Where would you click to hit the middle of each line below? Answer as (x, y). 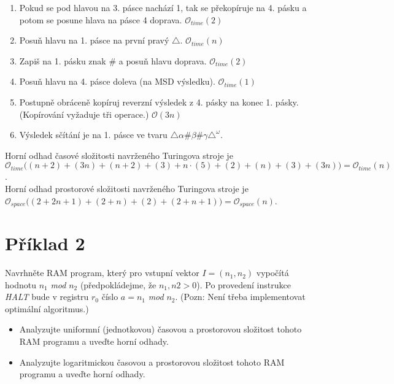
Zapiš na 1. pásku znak (63, 60)
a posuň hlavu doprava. (163, 60)
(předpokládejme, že (118, 284)
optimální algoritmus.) (47, 308)
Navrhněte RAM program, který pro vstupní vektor (102, 273)
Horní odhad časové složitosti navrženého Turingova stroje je (119, 155)
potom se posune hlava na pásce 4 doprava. (101, 19)
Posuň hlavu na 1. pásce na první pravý (94, 40)
